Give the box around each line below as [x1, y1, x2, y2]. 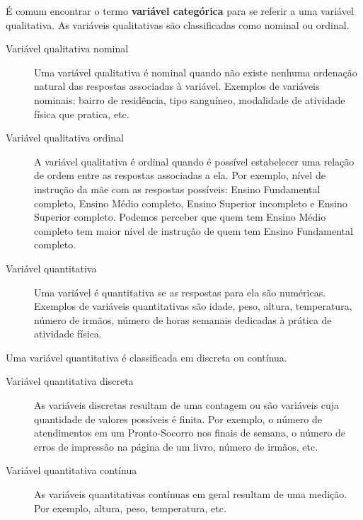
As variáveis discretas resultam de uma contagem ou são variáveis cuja [34, 398, 340, 412]
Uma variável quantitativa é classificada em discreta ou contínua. [6, 349, 287, 364]
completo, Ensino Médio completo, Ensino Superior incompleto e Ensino [34, 195, 347, 210]
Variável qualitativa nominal [6, 41, 129, 56]
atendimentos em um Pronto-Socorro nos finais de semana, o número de [34, 425, 346, 440]
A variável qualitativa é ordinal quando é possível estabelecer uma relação [34, 154, 355, 168]
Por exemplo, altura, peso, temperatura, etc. [34, 500, 226, 515]
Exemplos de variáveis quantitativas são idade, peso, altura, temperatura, [34, 299, 352, 313]
